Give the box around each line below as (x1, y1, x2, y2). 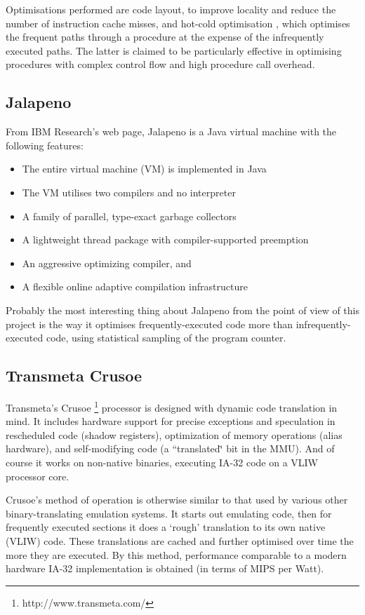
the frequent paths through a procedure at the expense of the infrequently (6, 29, 324, 44)
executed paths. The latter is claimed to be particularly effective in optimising (6, 43, 342, 58)
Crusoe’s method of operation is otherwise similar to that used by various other (6, 492, 348, 507)
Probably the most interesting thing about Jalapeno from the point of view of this (6, 302, 360, 317)
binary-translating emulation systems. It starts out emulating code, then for (6, 506, 332, 520)
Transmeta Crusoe (6, 365, 142, 386)
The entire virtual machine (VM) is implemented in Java (22, 161, 267, 176)
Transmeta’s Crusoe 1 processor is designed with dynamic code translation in (6, 398, 338, 414)
